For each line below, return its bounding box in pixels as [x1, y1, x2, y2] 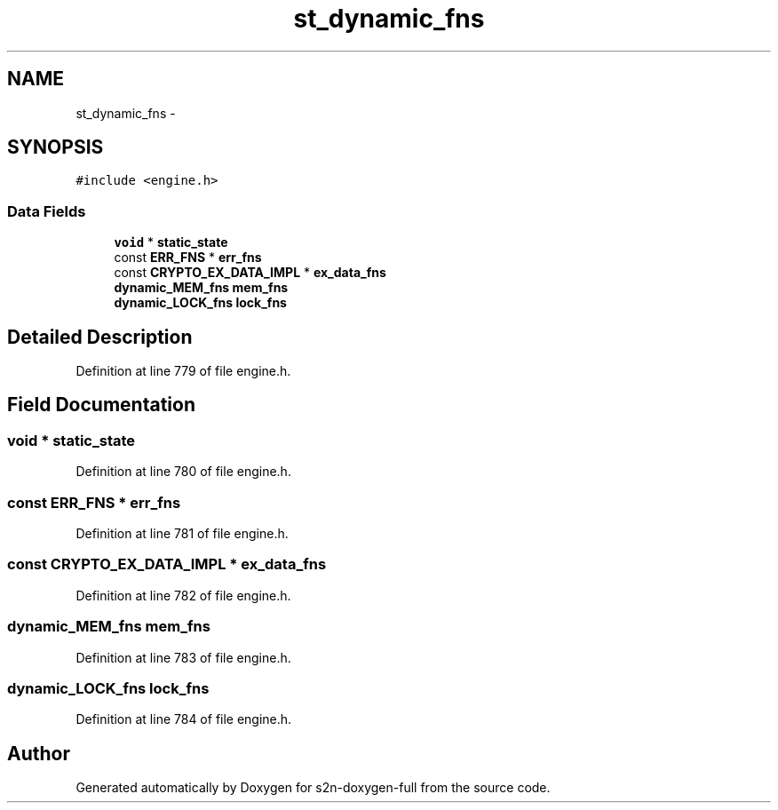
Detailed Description [7, 325, 193, 348]
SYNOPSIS [7, 136, 104, 159]
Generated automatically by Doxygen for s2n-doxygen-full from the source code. [75, 780, 551, 796]
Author [7, 742, 70, 765]
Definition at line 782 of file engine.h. [75, 587, 291, 603]
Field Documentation [7, 393, 195, 417]
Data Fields [7, 202, 86, 220]
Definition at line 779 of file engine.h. [75, 363, 291, 379]
